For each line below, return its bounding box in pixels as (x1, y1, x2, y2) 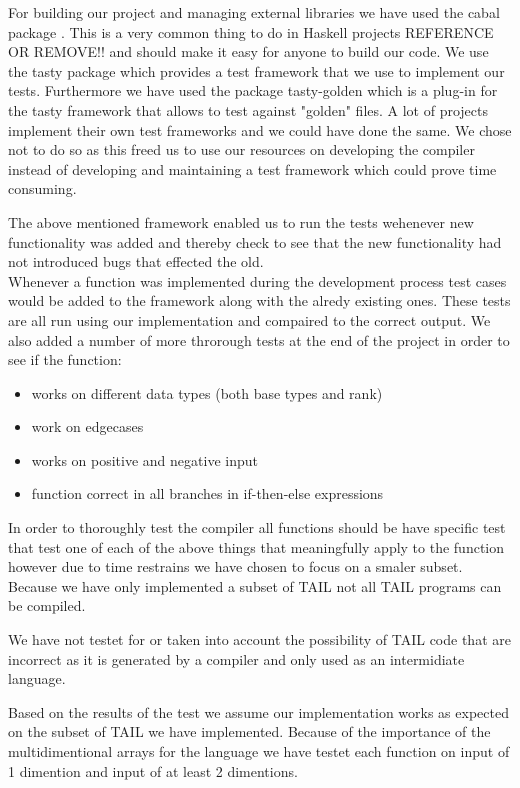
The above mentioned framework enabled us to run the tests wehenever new (8, 211, 474, 232)
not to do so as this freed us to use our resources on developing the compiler (8, 139, 475, 160)
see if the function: (8, 349, 122, 370)
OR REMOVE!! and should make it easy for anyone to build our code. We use (8, 41, 489, 62)
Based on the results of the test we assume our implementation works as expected (8, 701, 509, 722)
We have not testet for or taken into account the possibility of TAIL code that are (8, 629, 511, 650)
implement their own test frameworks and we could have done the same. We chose (8, 119, 512, 140)
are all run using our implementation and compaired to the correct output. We (8, 309, 491, 330)
